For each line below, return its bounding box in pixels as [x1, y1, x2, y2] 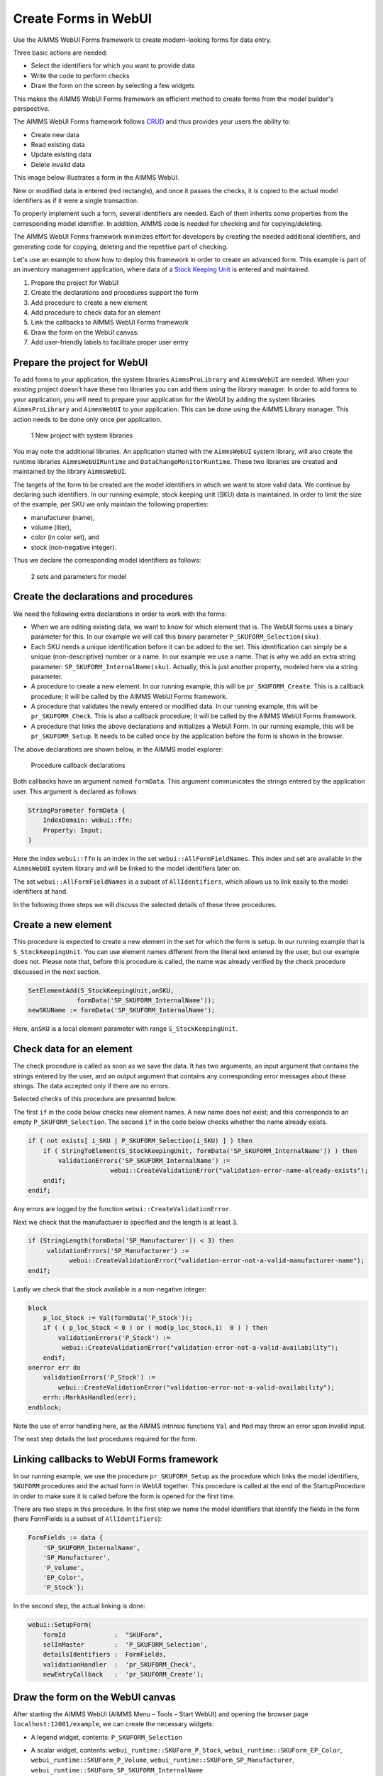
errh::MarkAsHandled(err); [43, 1393, 138, 1402]
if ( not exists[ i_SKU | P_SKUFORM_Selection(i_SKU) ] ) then [28, 1137, 253, 1145]
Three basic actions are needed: [13, 48, 108, 57]
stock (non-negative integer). [30, 543, 117, 551]
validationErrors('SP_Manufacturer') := [46, 1247, 189, 1255]
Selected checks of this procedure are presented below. [13, 1095, 177, 1103]
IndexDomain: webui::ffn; [43, 816, 133, 824]
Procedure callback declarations [30, 761, 126, 770]
